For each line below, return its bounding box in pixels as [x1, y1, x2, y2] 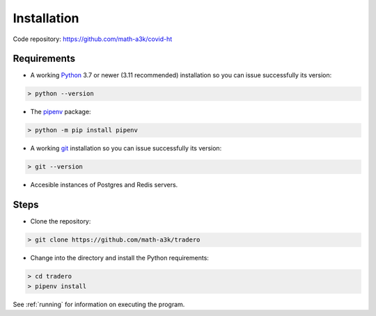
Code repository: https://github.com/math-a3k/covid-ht [13, 35, 173, 43]
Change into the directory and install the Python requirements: [30, 254, 209, 262]
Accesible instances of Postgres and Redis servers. [30, 181, 178, 189]
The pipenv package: [30, 108, 91, 116]
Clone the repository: [30, 217, 91, 226]
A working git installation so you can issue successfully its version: [30, 144, 222, 152]
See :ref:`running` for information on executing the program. [13, 300, 185, 308]
